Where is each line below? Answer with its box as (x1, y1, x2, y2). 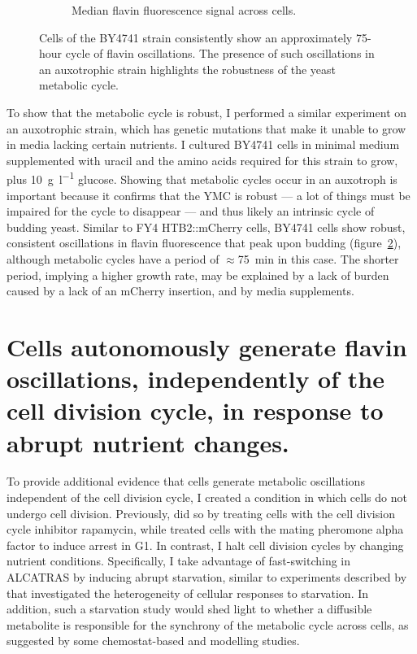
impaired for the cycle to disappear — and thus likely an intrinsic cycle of (7, 203, 375, 220)
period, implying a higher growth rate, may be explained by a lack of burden (7, 266, 389, 283)
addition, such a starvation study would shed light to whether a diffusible (7, 600, 372, 617)
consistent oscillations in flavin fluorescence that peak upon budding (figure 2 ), (7, 234, 402, 251)
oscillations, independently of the (7, 362, 384, 395)
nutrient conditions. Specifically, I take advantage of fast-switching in (7, 552, 351, 569)
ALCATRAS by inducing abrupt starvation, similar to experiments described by (7, 569, 407, 585)
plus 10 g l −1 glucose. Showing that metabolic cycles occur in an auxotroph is (7, 168, 397, 187)
